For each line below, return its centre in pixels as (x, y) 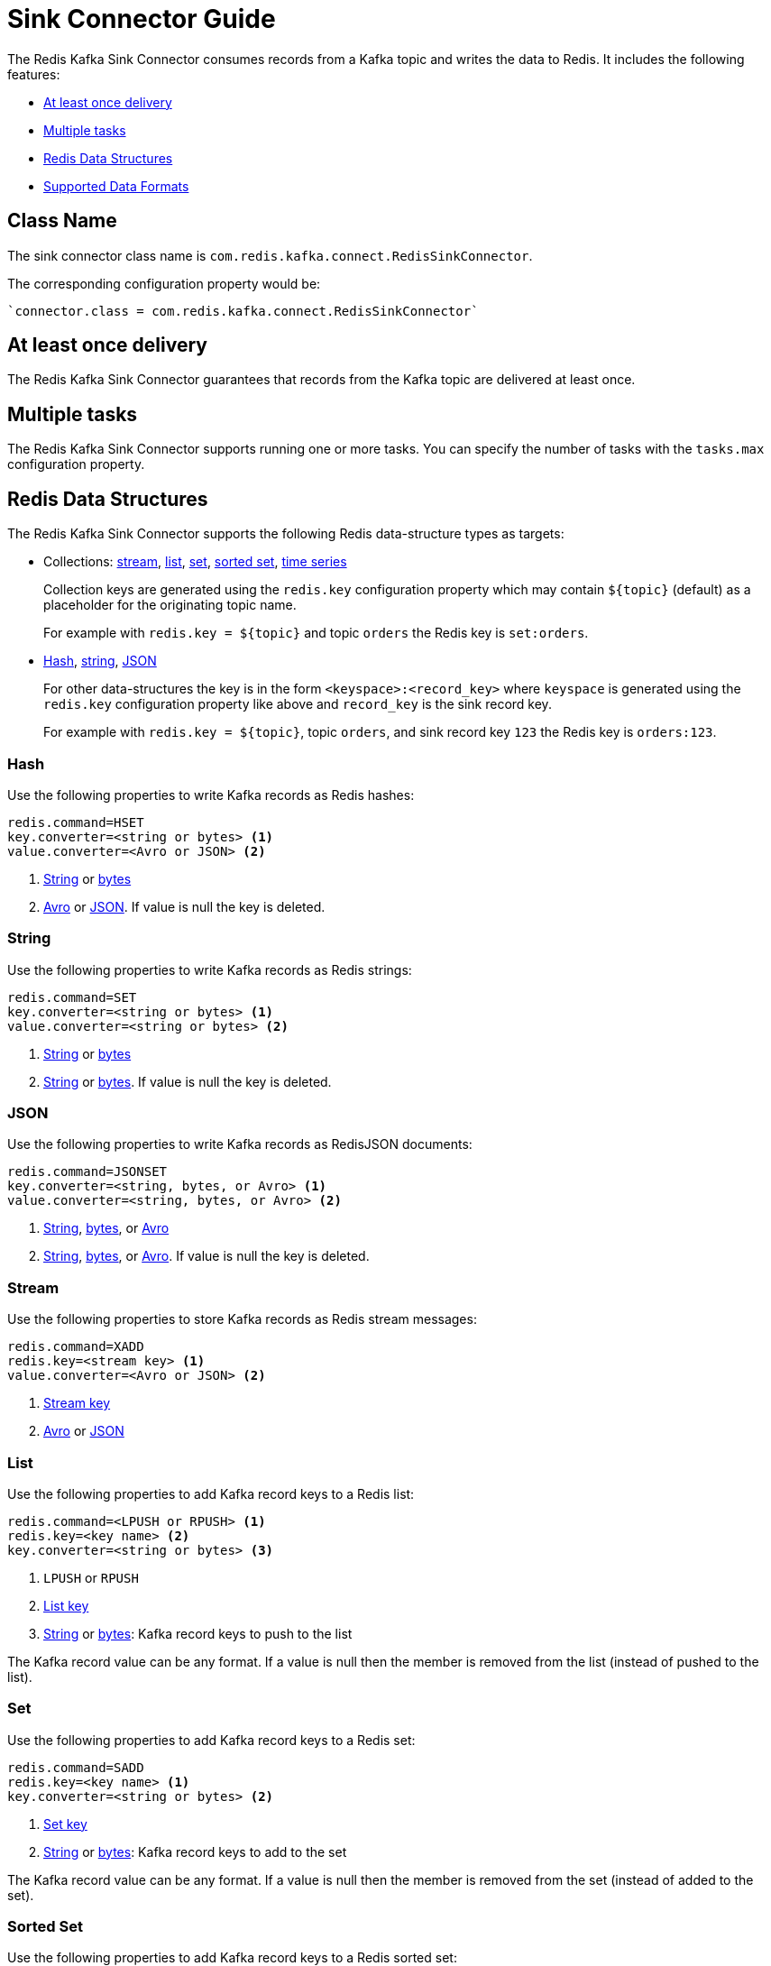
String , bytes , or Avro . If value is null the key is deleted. (207, 1256)
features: (34, 74)
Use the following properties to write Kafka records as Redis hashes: (211, 795)
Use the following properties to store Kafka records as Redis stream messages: (242, 1319)
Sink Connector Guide (142, 19)
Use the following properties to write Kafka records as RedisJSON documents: (240, 1144)
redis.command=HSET (76, 822)
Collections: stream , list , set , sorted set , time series (195, 562)
